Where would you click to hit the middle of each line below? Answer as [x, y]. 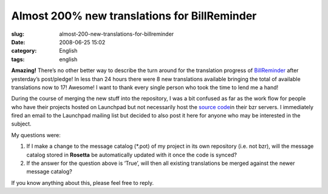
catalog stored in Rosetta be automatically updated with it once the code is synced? [132, 155]
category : [24, 51]
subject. [21, 124]
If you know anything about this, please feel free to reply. [83, 182]
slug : [18, 34]
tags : [18, 59]
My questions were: [36, 135]
